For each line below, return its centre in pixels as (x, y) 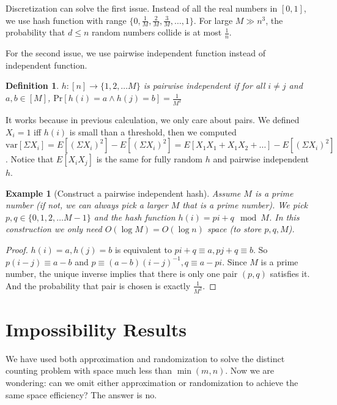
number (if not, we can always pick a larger (87, 205)
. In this (284, 217)
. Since (235, 261)
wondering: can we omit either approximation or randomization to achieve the (152, 383)
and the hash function (135, 217)
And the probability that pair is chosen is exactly (98, 285)
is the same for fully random (149, 159)
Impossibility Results (96, 329)
